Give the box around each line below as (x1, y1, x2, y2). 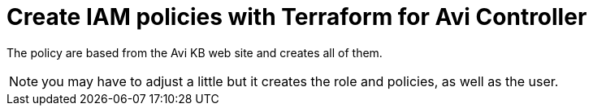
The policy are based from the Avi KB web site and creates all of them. (6, 45, 383, 60)
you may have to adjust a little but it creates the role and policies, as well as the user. (41, 73, 559, 89)
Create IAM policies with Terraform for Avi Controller (6, 3, 587, 31)
